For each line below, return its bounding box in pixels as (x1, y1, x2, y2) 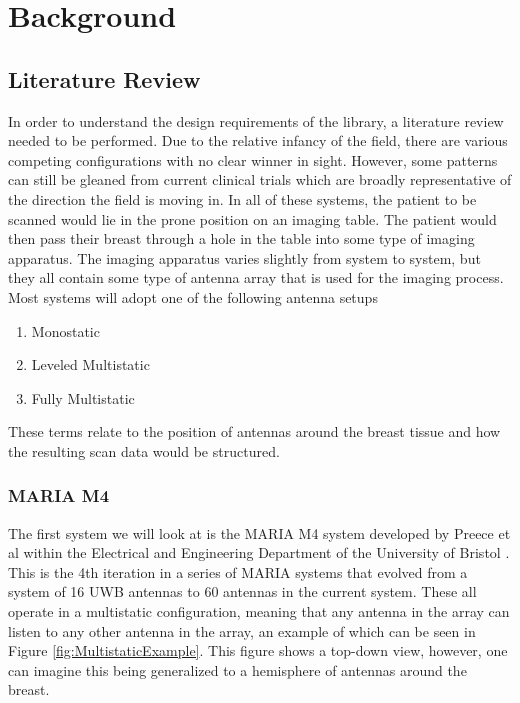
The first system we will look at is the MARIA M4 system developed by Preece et (8, 522, 511, 543)
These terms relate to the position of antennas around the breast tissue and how (8, 421, 501, 442)
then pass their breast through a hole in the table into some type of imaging (8, 228, 475, 249)
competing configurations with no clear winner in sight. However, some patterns (8, 149, 498, 170)
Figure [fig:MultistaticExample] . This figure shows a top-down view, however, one (8, 640, 508, 661)
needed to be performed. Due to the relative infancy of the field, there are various (8, 130, 508, 151)
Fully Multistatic (31, 387, 135, 408)
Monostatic (31, 320, 100, 341)
